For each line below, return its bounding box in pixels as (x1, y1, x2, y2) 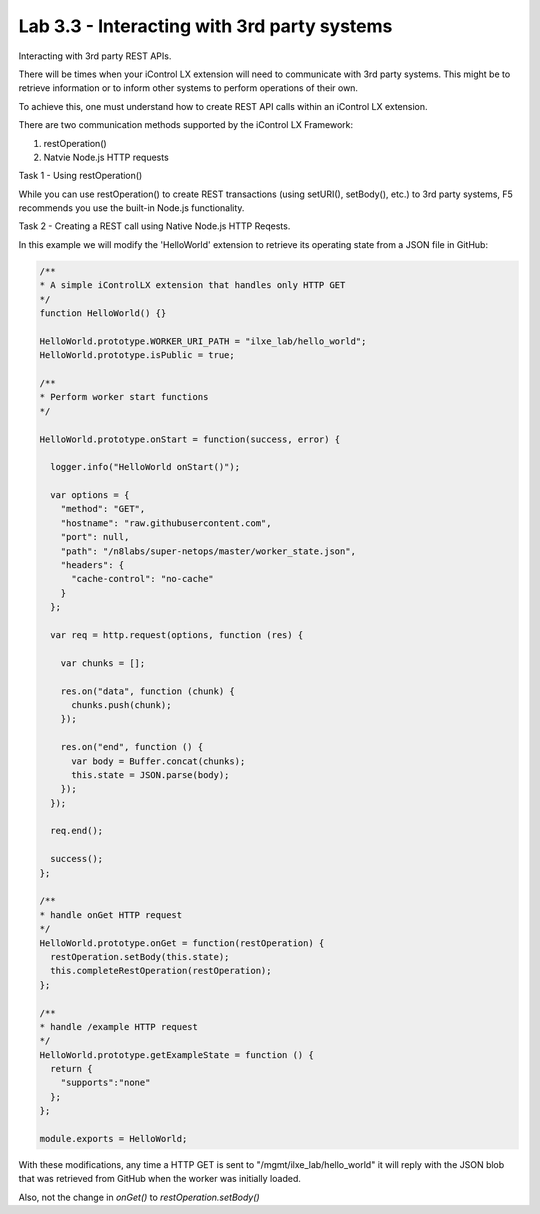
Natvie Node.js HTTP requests (43, 151, 169, 163)
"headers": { (60, 560, 125, 571)
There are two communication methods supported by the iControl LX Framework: (18, 119, 354, 131)
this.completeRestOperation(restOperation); (50, 965, 272, 977)
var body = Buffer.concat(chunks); (71, 755, 246, 767)
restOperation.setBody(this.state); (50, 951, 230, 962)
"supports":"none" (60, 1077, 151, 1089)
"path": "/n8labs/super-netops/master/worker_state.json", (60, 545, 357, 557)
